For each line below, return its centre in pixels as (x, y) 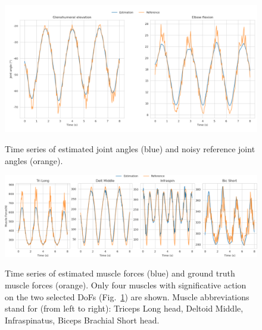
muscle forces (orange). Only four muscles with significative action (126, 285)
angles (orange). (34, 160)
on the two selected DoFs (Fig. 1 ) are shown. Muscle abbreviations (127, 296)
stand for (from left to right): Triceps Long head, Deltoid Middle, (124, 308)
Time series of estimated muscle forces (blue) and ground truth (120, 273)
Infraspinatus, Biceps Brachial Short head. (82, 320)
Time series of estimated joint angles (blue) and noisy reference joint (130, 149)
